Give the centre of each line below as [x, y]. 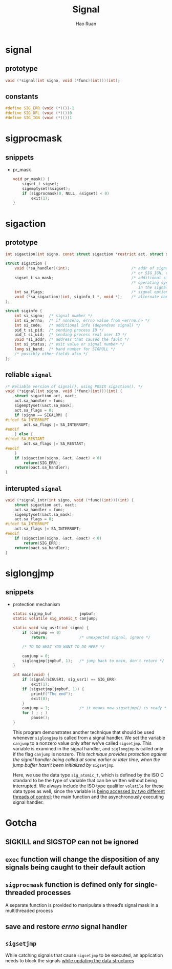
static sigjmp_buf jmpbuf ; [54, 614]
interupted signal [34, 488]
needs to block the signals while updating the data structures [70, 960]
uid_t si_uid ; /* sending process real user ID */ [71, 335]
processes [54, 893]
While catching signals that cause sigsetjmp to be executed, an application [84, 955]
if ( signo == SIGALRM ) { [41, 415]
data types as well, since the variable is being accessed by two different [89, 791]
